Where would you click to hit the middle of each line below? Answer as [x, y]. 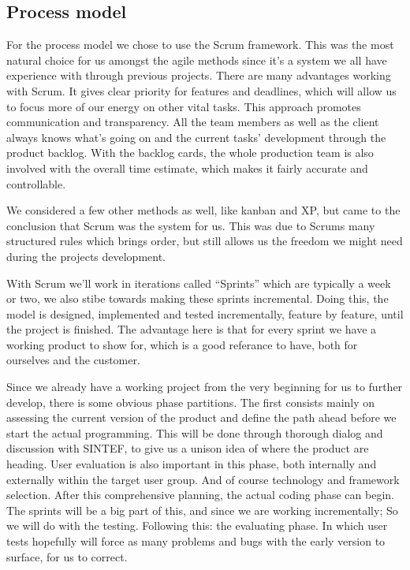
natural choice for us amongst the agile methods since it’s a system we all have [197, 60]
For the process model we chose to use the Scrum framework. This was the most [200, 45]
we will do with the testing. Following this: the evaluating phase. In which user [197, 525]
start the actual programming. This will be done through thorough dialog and [195, 432]
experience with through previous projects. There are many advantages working [199, 75]
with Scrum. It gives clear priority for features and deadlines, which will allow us [201, 90]
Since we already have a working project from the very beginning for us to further [205, 387]
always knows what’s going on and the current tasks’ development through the [196, 137]
